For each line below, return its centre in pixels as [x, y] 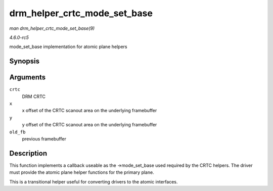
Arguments [28, 78]
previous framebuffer [44, 138]
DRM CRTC [34, 97]
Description [28, 153]
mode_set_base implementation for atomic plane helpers [68, 47]
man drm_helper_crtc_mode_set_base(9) [52, 28]
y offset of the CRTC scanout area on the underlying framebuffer [89, 125]
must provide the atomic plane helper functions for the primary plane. [82, 172]
